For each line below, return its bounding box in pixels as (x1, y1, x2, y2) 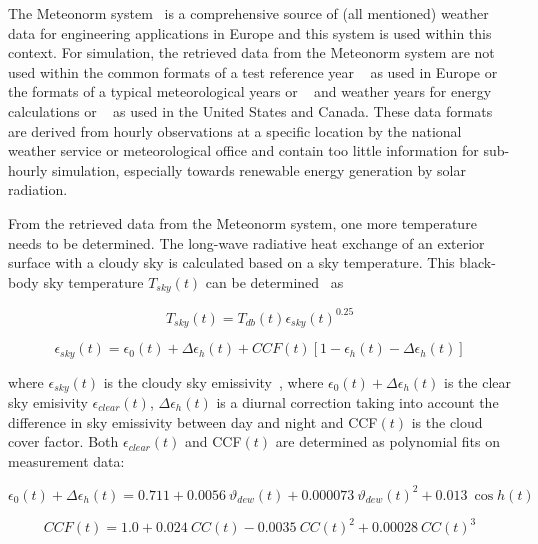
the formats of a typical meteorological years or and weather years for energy (8, 81, 492, 102)
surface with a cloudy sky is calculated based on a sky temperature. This (8, 252, 455, 273)
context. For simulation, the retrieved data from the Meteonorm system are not (8, 42, 495, 63)
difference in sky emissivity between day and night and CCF (8, 411, 378, 432)
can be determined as (205, 271, 344, 292)
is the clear (444, 371, 512, 392)
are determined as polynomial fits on (275, 431, 501, 452)
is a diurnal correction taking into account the (216, 392, 499, 413)
